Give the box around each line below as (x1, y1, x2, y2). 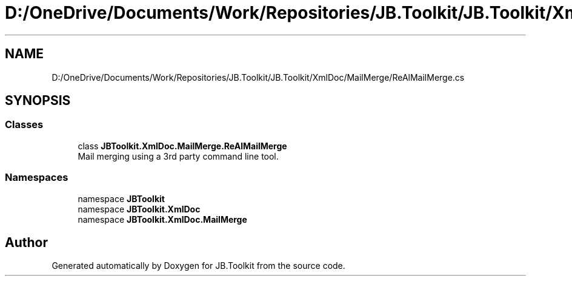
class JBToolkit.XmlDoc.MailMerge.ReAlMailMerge (78, 140, 287, 151)
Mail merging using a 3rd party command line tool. (78, 151, 279, 161)
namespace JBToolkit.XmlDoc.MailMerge (78, 214, 247, 225)
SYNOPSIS (5, 93, 71, 109)
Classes (5, 118, 44, 131)
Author (5, 234, 48, 250)
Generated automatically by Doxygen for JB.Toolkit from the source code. (52, 260, 345, 271)
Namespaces (5, 171, 68, 184)
